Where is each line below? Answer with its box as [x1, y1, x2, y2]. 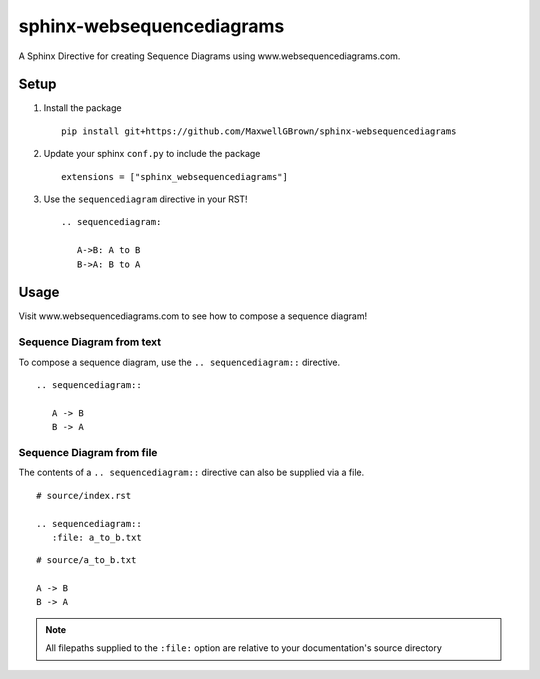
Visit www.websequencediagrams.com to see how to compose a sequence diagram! [18, 310, 368, 322]
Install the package [43, 102, 122, 114]
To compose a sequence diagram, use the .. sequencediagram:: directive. [18, 356, 341, 368]
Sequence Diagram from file [18, 445, 158, 459]
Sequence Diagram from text [18, 335, 162, 349]
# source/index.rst [36, 490, 132, 501]
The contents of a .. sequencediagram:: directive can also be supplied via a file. [18, 466, 365, 479]
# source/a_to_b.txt [36, 555, 137, 566]
